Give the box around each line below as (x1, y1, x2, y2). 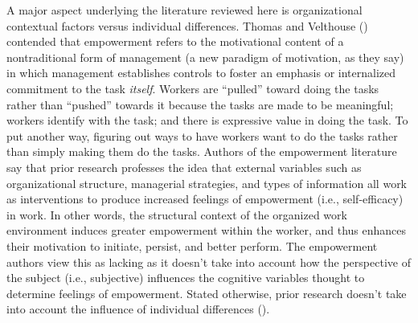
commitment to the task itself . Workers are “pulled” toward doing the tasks (6, 80, 379, 96)
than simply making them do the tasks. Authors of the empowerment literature (6, 143, 397, 160)
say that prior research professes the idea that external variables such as (6, 158, 362, 175)
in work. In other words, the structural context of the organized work (6, 206, 347, 223)
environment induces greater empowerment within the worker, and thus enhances (6, 222, 407, 239)
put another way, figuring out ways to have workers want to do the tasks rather (6, 127, 398, 144)
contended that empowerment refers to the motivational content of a (6, 33, 344, 50)
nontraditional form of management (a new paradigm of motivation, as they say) (6, 48, 404, 65)
